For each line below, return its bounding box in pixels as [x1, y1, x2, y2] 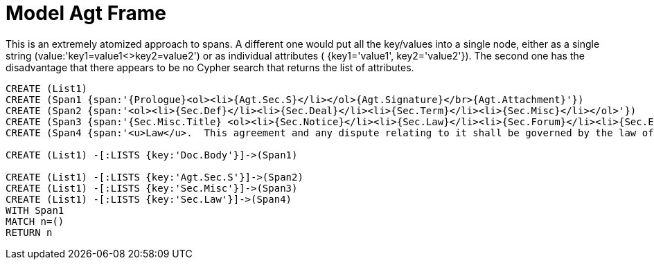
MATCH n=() [6, 215, 64, 227]
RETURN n [6, 226, 53, 238]
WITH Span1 [6, 204, 64, 216]
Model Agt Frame [6, 1, 167, 25]
